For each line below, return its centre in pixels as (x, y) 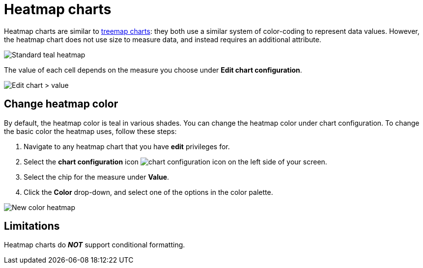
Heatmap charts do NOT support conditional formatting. (95, 245)
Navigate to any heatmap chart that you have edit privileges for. (127, 146)
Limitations (32, 226)
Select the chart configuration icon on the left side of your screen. (175, 161)
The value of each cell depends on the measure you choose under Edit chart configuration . (153, 70)
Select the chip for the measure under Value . (97, 177)
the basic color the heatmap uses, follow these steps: (90, 131)
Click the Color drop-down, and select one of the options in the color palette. (148, 192)
